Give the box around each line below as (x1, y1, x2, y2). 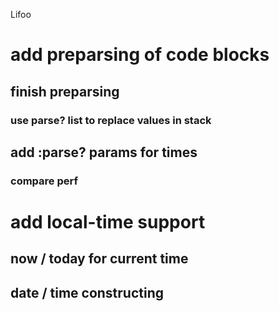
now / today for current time (10, 250, 189, 268)
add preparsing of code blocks (10, 44, 270, 66)
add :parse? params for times (10, 144, 198, 161)
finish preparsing (10, 83, 120, 100)
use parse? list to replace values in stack (10, 113, 212, 127)
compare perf (10, 174, 78, 188)
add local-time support (10, 211, 206, 233)
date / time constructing (10, 284, 165, 301)
